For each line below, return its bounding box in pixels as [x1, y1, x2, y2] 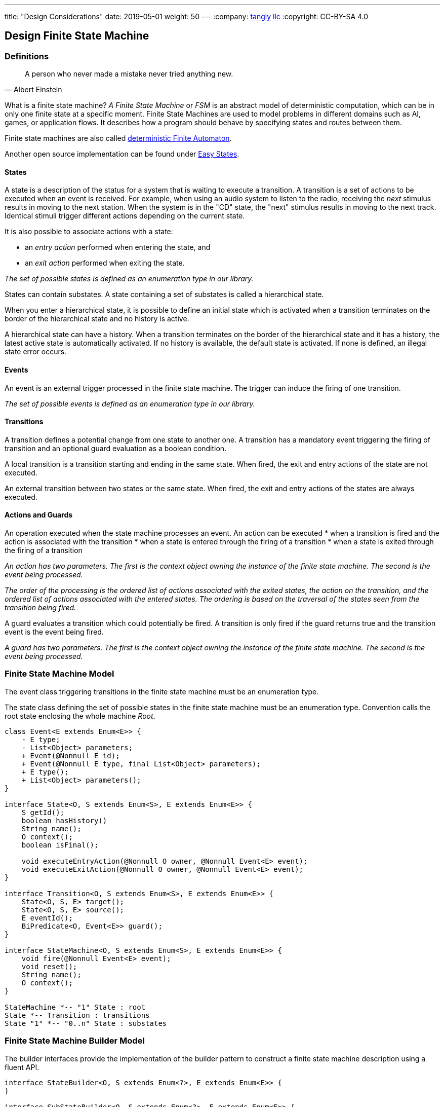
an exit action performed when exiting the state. [25, 259, 185, 268]
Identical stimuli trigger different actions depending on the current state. [5, 211, 245, 220]
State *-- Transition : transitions [5, 1011, 150, 1019]
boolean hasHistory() [21, 816, 107, 825]
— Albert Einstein [5, 85, 62, 94]
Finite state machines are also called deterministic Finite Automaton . [5, 134, 232, 143]
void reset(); [21, 962, 77, 971]
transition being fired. [5, 603, 76, 612]
